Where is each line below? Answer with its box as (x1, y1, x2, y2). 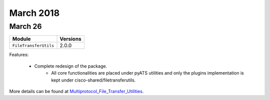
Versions (59, 35, 82, 42)
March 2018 (9, 7, 60, 18)
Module (12, 35, 31, 42)
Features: (9, 52, 29, 58)
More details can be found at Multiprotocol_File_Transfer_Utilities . (9, 88, 144, 94)
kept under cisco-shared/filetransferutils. (51, 77, 136, 83)
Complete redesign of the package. (34, 63, 107, 69)
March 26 (9, 22, 42, 31)
